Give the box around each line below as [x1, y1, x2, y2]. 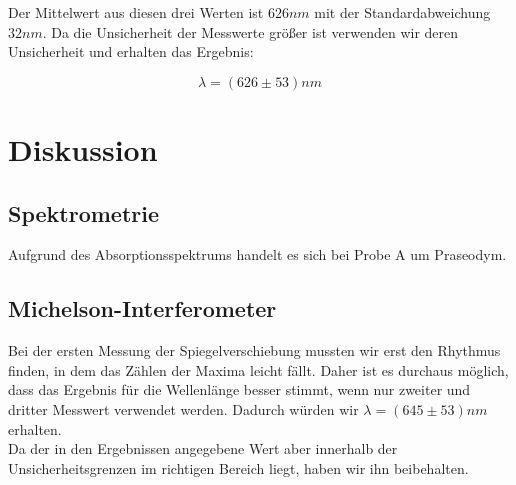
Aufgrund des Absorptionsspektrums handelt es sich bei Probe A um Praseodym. [8, 244, 507, 265]
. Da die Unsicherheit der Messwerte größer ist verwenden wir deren [42, 21, 459, 42]
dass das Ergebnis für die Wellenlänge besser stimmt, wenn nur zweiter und [8, 379, 471, 400]
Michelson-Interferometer [8, 293, 277, 324]
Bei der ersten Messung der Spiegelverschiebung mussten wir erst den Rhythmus [8, 340, 501, 361]
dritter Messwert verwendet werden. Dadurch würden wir [8, 398, 359, 419]
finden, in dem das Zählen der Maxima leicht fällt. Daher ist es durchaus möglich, [8, 359, 509, 380]
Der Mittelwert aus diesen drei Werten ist [8, 2, 264, 22]
